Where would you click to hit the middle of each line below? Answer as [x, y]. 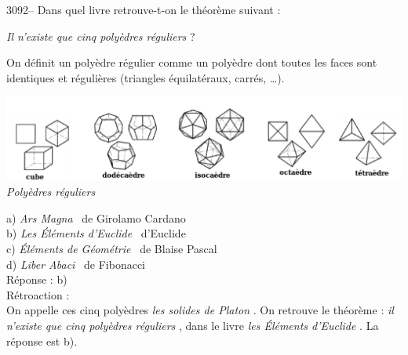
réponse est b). [42, 341]
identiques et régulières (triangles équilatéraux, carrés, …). [146, 77]
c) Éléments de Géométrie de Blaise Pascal [112, 249]
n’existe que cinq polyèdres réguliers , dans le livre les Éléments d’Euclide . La [193, 326]
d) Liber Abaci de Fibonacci [76, 264]
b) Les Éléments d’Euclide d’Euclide [96, 233]
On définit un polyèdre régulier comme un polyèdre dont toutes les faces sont [192, 62]
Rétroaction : [38, 294]
